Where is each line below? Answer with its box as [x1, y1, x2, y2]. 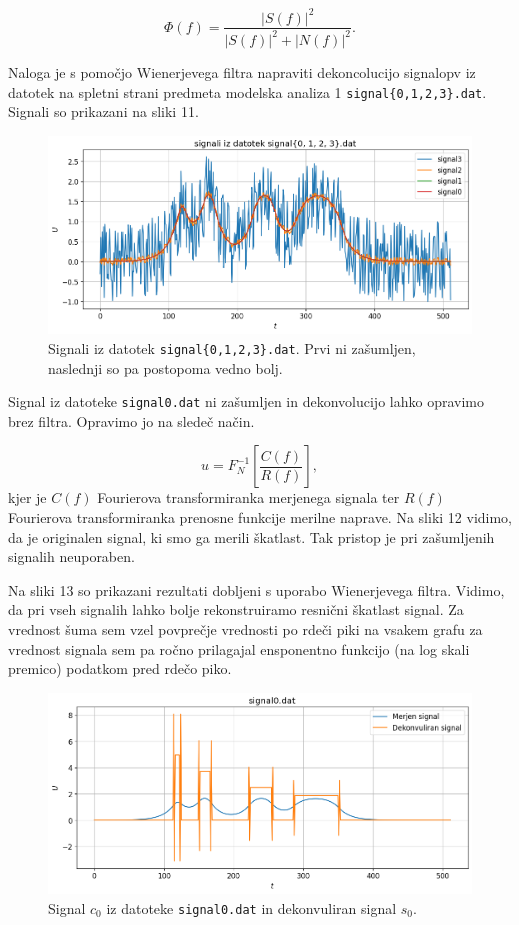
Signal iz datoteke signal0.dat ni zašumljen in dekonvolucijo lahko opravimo [8, 391, 484, 412]
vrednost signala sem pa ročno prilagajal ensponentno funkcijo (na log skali [8, 638, 470, 659]
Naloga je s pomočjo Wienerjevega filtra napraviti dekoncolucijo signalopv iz [8, 61, 476, 82]
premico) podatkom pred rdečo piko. [8, 658, 232, 679]
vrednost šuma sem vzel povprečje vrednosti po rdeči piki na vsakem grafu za [8, 618, 483, 639]
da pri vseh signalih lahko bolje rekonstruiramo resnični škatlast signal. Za [8, 599, 464, 620]
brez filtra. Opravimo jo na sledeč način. [8, 410, 255, 431]
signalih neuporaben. [8, 546, 135, 567]
